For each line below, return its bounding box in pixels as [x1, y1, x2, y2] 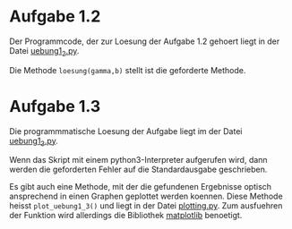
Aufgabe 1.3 [9, 96, 101, 116]
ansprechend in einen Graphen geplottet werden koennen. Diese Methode [9, 191, 284, 202]
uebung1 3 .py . [9, 135, 58, 148]
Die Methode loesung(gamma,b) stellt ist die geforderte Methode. [9, 64, 246, 75]
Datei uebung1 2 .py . [9, 45, 80, 58]
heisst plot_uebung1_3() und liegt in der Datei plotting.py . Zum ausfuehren [9, 200, 283, 211]
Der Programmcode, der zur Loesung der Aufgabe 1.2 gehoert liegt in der [9, 36, 280, 47]
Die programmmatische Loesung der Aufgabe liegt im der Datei [9, 125, 243, 136]
